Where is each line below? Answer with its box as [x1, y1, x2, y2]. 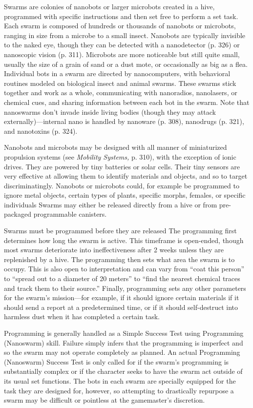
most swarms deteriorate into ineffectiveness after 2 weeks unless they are [4, 245, 224, 255]
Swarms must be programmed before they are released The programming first [4, 225, 237, 236]
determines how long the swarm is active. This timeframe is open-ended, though [4, 235, 244, 245]
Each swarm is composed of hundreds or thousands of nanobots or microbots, [4, 20, 236, 31]
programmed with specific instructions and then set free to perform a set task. [4, 11, 238, 21]
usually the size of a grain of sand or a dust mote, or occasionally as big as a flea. [4, 59, 248, 69]
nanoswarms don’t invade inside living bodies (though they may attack [4, 106, 216, 117]
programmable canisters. [33, 209, 107, 219]
